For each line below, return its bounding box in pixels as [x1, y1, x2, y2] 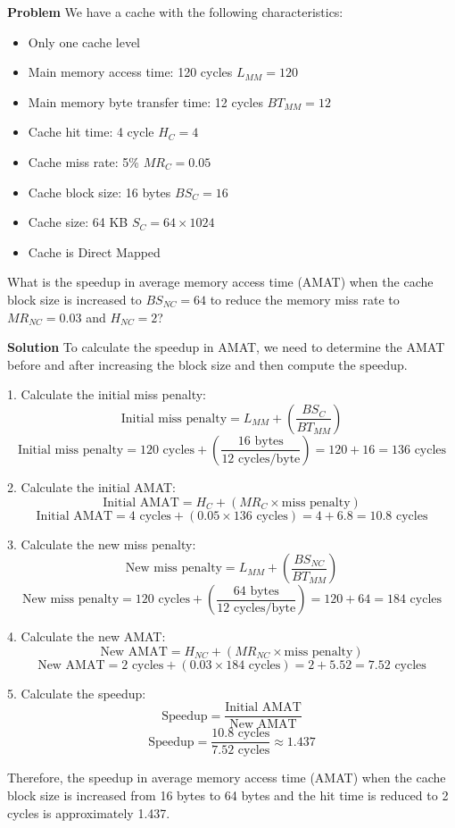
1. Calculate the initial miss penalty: [7, 385, 206, 404]
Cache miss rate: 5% [28, 152, 140, 171]
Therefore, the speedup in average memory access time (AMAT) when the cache [7, 768, 446, 787]
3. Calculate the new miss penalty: [7, 534, 196, 553]
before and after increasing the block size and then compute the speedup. [7, 355, 408, 373]
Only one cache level [28, 32, 140, 51]
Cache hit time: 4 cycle [28, 122, 154, 141]
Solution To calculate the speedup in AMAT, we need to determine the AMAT [7, 338, 445, 356]
